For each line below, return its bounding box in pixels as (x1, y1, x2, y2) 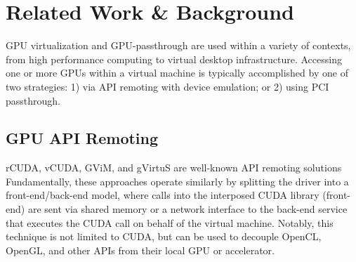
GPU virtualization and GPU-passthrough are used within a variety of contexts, (6, 38, 351, 53)
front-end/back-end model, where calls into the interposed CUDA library (6, 188, 319, 202)
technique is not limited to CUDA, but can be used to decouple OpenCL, (6, 229, 322, 244)
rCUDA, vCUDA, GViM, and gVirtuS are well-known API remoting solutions (6, 160, 342, 175)
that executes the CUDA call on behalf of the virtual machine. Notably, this (6, 215, 334, 230)
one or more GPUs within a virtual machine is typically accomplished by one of (6, 65, 348, 80)
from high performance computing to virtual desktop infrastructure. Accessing (6, 51, 342, 66)
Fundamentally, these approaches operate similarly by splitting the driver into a (6, 173, 349, 188)
